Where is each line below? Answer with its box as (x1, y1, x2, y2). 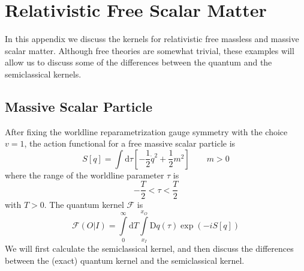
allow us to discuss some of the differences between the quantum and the (5, 56, 272, 69)
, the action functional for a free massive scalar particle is (24, 137, 236, 150)
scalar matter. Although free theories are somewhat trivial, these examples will (5, 44, 294, 56)
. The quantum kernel (44, 198, 124, 210)
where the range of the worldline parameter (5, 168, 164, 181)
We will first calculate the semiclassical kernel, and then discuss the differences (5, 242, 294, 255)
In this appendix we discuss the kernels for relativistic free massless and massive (5, 32, 299, 45)
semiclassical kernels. (5, 67, 82, 80)
